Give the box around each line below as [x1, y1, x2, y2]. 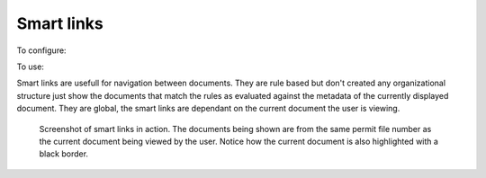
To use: [16, 61, 45, 72]
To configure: [16, 45, 67, 56]
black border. [39, 148, 89, 159]
